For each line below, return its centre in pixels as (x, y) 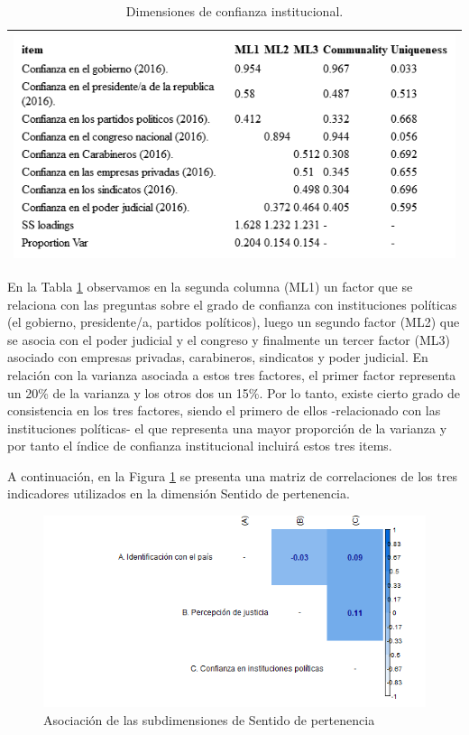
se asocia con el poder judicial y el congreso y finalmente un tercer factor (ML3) (229, 339)
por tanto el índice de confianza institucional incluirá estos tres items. (200, 446)
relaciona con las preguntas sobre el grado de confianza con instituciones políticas (232, 304)
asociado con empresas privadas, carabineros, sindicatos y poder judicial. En (218, 357)
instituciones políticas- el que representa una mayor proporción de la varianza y (227, 428)
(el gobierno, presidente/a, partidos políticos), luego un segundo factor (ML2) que (234, 322)
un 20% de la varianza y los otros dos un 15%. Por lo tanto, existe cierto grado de (234, 392)
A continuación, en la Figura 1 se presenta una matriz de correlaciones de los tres (232, 475)
